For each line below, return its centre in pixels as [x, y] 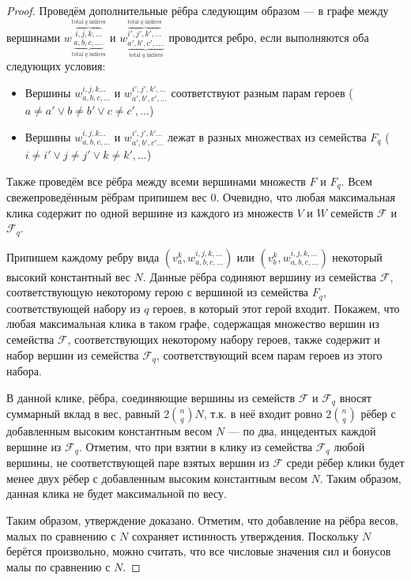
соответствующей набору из [74, 308]
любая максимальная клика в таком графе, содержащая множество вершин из [193, 324]
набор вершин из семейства [73, 354]
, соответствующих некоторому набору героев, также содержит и [224, 339]
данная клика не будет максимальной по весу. [117, 493]
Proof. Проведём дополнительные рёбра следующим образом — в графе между [198, 10]
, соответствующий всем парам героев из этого [269, 354]
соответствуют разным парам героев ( [262, 92]
